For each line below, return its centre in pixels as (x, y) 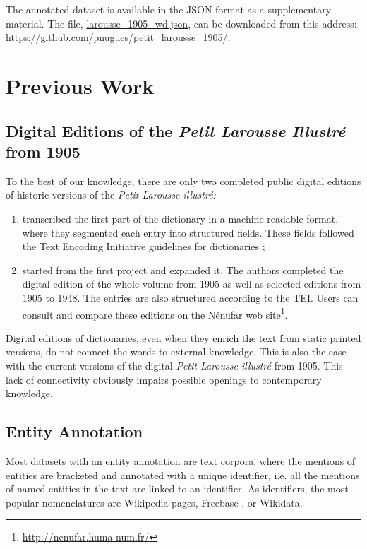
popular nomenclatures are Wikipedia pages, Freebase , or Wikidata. (154, 502)
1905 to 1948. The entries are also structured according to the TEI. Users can (190, 297)
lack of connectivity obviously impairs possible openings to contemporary (164, 379)
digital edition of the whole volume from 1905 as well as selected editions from (192, 284)
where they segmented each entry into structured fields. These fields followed (188, 232)
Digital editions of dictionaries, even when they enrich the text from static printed (183, 337)
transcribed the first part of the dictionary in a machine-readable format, (180, 218)
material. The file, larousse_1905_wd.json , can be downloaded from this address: (181, 23)
